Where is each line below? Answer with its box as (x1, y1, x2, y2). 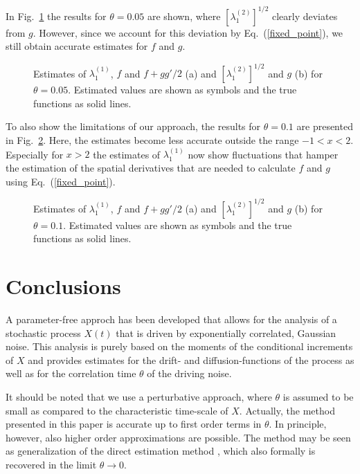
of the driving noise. (147, 366, 232, 381)
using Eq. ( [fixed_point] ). (6, 174, 116, 188)
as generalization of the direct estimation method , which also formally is (6, 444, 316, 458)
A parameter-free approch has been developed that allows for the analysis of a (6, 311, 337, 326)
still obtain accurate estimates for (6, 39, 148, 53)
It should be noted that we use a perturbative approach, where (6, 389, 272, 403)
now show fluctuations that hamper (188, 147, 339, 161)
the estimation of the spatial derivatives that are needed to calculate (6, 160, 296, 174)
